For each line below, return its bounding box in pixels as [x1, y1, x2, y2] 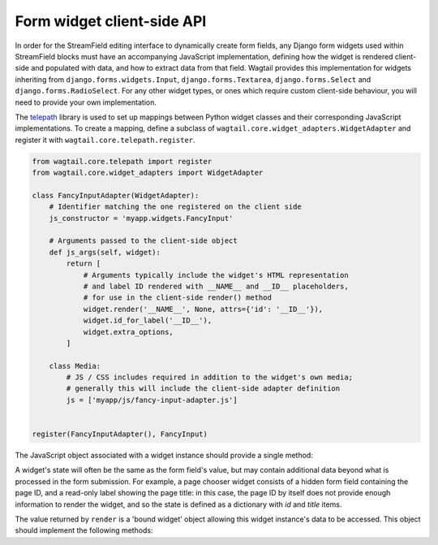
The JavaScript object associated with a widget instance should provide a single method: [15, 451, 314, 461]
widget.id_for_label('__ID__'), [83, 316, 213, 325]
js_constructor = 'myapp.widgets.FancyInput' [49, 214, 234, 223]
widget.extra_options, [83, 327, 174, 336]
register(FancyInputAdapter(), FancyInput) [32, 430, 208, 439]
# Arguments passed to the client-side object [49, 236, 238, 245]
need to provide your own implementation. [15, 97, 157, 107]
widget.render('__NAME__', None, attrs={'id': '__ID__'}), [83, 305, 324, 314]
